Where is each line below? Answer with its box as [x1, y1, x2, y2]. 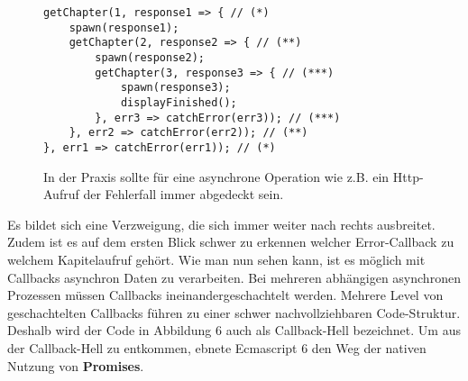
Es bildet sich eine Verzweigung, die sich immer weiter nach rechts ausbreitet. [7, 214, 436, 233]
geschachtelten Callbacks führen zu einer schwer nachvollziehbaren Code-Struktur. [7, 303, 461, 322]
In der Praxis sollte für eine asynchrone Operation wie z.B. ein [43, 167, 390, 186]
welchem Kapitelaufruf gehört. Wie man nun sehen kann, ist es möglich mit [7, 249, 426, 268]
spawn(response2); [95, 50, 205, 64]
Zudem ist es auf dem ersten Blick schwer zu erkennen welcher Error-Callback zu [7, 232, 454, 251]
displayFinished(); [120, 95, 237, 109]
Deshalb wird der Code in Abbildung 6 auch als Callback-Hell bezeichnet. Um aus [7, 321, 461, 340]
